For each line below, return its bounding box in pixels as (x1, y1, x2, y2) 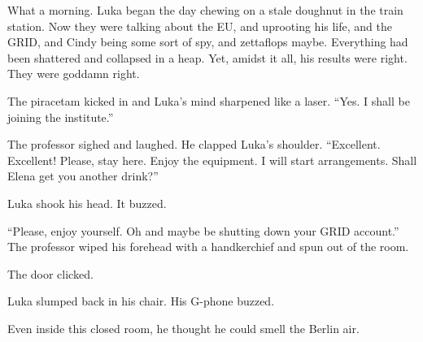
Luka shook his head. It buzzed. (7, 194, 167, 211)
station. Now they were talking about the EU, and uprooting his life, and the (7, 17, 392, 34)
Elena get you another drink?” (7, 167, 159, 184)
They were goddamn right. (7, 65, 140, 82)
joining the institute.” (7, 108, 114, 125)
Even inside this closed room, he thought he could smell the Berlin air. (7, 319, 360, 336)
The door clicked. (7, 265, 94, 282)
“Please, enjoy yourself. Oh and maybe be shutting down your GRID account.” (7, 222, 399, 239)
